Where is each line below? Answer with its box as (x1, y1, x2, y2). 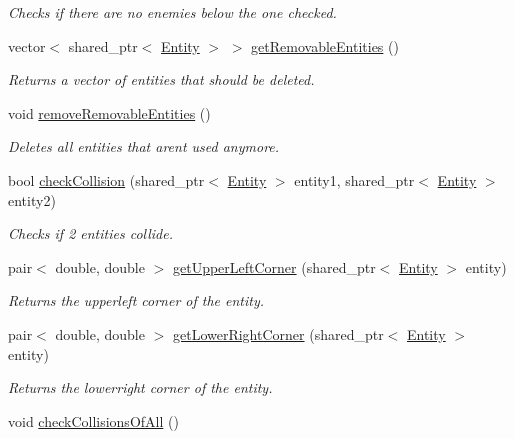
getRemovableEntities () (251, 35, 399, 56)
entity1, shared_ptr (294, 169, 415, 190)
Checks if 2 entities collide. (8, 223, 173, 244)
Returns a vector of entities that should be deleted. (8, 69, 315, 90)
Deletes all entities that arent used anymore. (8, 136, 280, 157)
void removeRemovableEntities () (8, 102, 211, 123)
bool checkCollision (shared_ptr (8, 169, 205, 190)
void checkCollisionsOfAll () (8, 410, 179, 431)
